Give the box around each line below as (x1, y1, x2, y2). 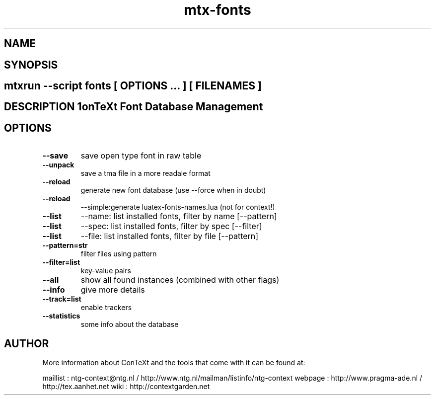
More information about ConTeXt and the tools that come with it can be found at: (42, 358, 305, 367)
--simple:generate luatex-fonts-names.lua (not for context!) (80, 203, 275, 212)
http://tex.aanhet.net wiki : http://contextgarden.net (42, 382, 210, 391)
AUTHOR (4, 337, 49, 350)
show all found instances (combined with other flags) (80, 275, 280, 285)
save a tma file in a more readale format (80, 169, 211, 178)
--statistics (42, 312, 80, 320)
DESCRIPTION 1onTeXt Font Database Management (4, 100, 263, 113)
